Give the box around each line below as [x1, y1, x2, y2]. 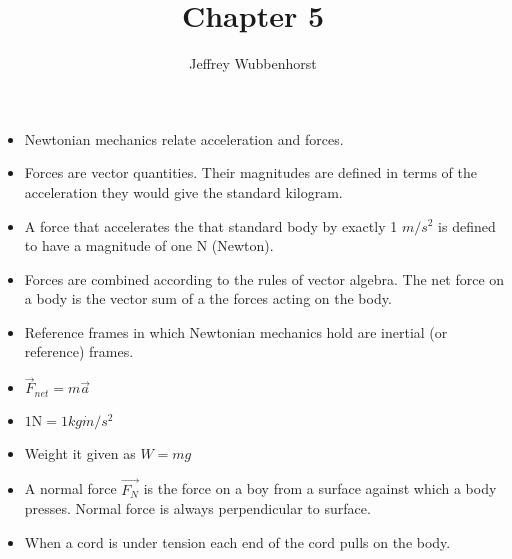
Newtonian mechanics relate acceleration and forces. [24, 128, 344, 149]
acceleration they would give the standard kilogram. [24, 181, 343, 202]
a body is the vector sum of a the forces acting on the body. [24, 288, 392, 309]
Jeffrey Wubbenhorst [189, 53, 317, 74]
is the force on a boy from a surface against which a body [143, 478, 497, 499]
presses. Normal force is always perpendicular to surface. [24, 498, 371, 519]
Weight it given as [24, 442, 136, 463]
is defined [438, 215, 496, 236]
